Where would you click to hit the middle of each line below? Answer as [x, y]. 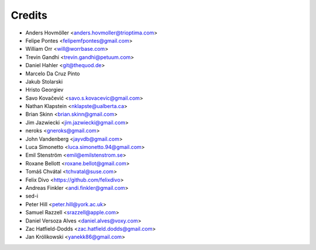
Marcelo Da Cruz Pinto [53, 74]
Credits [29, 15]
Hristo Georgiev [44, 90]
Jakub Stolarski [44, 81]
